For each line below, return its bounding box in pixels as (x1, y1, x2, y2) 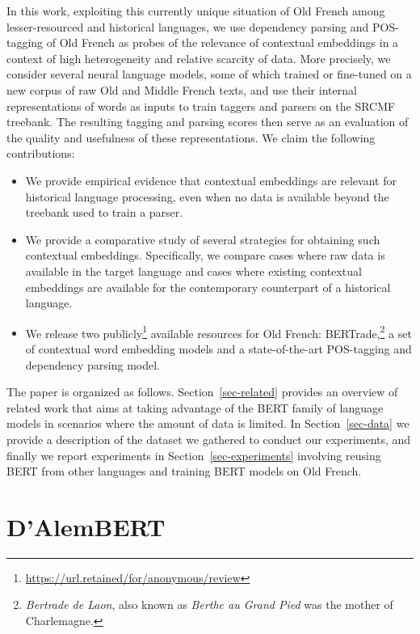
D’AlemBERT (6, 509, 166, 543)
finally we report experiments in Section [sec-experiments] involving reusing (6, 446, 381, 463)
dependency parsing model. (25, 356, 160, 373)
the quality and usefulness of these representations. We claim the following (6, 129, 376, 146)
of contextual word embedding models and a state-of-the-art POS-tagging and (25, 340, 412, 357)
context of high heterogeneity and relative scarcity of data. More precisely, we (6, 49, 391, 66)
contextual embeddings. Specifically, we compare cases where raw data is (25, 247, 385, 264)
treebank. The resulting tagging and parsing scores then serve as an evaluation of (6, 113, 409, 130)
